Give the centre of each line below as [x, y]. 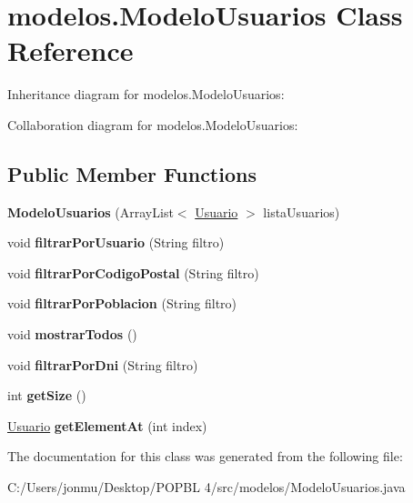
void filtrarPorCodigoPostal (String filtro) [133, 272]
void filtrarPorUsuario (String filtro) [116, 242]
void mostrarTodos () [72, 334]
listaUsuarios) [302, 211]
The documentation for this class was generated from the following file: [205, 456]
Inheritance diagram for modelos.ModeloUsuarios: [146, 94]
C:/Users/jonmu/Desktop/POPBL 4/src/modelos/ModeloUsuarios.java [206, 487]
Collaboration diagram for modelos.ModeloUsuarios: [153, 124]
